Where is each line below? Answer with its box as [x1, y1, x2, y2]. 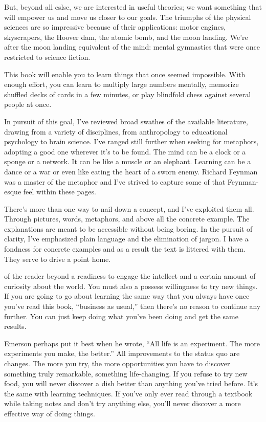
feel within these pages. [23, 186, 96, 197]
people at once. [4, 99, 52, 109]
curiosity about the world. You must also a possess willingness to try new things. [4, 280, 258, 291]
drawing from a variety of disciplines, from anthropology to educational [4, 126, 228, 137]
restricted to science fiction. [4, 51, 91, 62]
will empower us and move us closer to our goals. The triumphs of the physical [4, 11, 251, 22]
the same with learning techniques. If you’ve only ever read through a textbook [4, 388, 253, 398]
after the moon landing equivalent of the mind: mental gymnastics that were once [4, 41, 260, 52]
